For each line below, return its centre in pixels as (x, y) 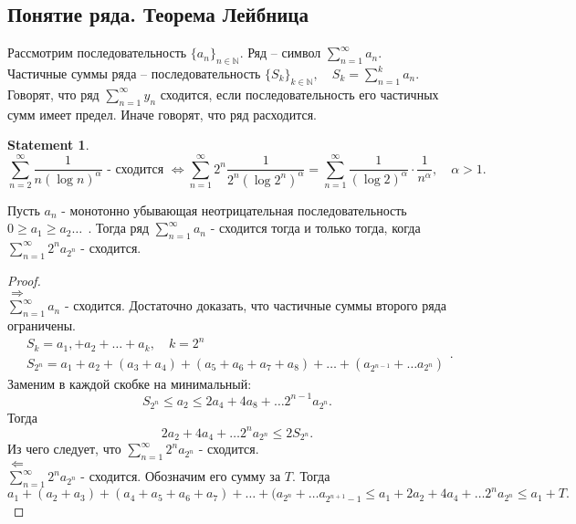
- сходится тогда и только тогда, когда (315, 228)
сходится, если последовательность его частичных (299, 94)
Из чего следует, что (64, 449)
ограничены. (42, 325)
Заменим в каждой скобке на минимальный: (130, 383)
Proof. (24, 280)
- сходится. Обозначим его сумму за (181, 476)
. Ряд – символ (280, 52)
